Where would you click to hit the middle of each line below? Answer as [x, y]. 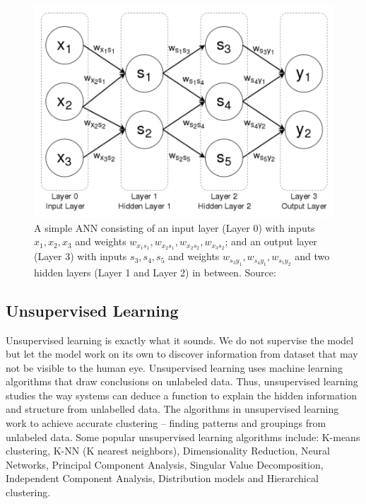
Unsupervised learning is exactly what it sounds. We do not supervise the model [180, 340]
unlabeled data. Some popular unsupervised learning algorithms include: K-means [183, 436]
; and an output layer [271, 241]
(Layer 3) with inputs [81, 256]
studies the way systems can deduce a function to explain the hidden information [182, 395]
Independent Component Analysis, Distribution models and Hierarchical [162, 478]
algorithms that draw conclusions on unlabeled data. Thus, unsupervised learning [182, 381]
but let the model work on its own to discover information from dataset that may [182, 354]
